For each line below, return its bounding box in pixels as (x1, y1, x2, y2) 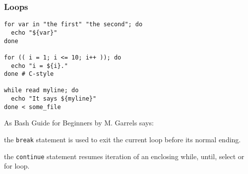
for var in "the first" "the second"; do (4, 21, 143, 28)
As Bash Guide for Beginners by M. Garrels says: (4, 117, 154, 128)
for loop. (4, 161, 30, 171)
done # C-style (4, 70, 54, 78)
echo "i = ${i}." (11, 62, 68, 69)
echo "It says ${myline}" (11, 95, 97, 103)
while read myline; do (4, 87, 79, 94)
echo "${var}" (11, 29, 58, 36)
